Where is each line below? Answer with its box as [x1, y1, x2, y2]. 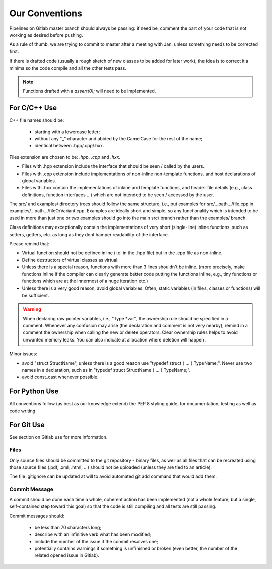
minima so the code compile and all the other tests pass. [9, 65, 127, 71]
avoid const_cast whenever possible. [22, 374, 99, 380]
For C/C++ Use [9, 104, 57, 112]
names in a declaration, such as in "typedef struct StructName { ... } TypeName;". [22, 367, 191, 373]
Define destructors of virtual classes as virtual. [22, 257, 119, 263]
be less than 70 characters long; [34, 524, 102, 530]
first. [9, 48, 19, 54]
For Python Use [9, 387, 59, 396]
